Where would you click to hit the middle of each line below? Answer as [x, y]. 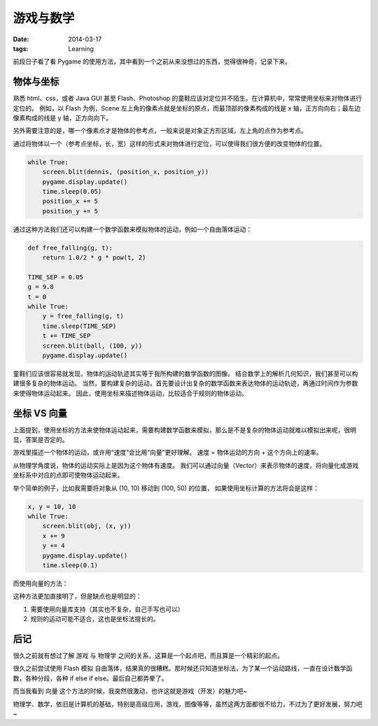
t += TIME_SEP [66, 336]
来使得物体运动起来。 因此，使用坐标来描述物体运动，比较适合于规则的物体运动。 [130, 393]
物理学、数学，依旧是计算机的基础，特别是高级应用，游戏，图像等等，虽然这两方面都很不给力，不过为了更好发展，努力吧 [188, 704]
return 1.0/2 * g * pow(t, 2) [94, 258]
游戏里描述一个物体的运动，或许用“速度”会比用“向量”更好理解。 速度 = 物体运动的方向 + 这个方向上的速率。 [168, 453]
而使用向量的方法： [41, 583]
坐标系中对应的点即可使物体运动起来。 [68, 475]
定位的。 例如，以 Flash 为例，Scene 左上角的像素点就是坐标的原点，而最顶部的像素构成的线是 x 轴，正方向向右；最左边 [187, 108]
